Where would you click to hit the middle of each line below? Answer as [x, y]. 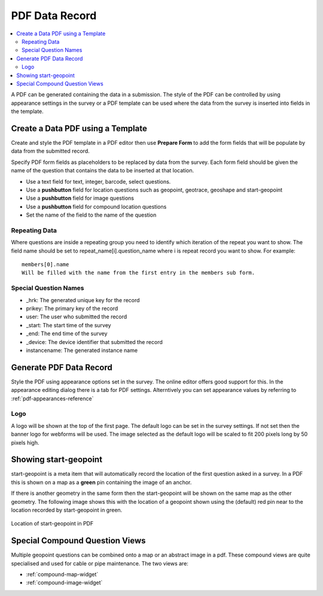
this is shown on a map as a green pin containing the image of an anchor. [101, 482]
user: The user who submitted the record [77, 317]
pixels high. [25, 442]
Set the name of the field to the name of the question [91, 215]
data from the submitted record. [50, 151]
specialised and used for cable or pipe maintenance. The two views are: [100, 563]
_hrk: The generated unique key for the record [83, 300]
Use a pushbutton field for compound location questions [96, 206]
